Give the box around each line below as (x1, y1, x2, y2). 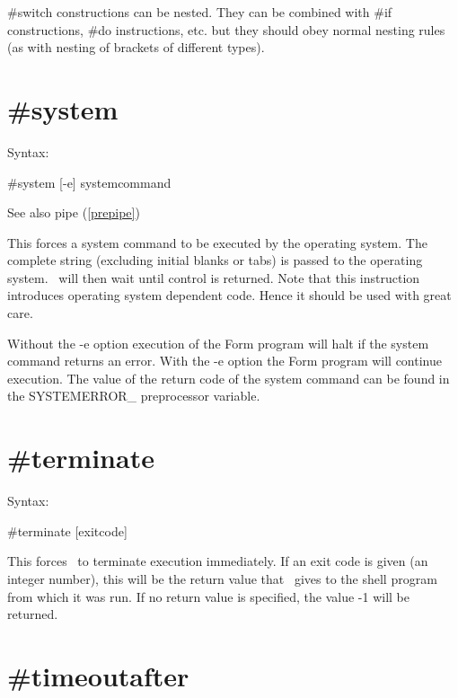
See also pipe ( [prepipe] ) (7, 203, 140, 222)
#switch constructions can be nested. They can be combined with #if (7, 3, 392, 21)
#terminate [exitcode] (7, 521, 128, 540)
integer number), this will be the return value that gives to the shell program (7, 569, 437, 588)
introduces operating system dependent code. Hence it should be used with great (7, 286, 452, 305)
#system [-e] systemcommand (7, 172, 172, 191)
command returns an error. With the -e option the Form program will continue (7, 351, 442, 370)
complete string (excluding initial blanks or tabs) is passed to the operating (7, 251, 423, 269)
